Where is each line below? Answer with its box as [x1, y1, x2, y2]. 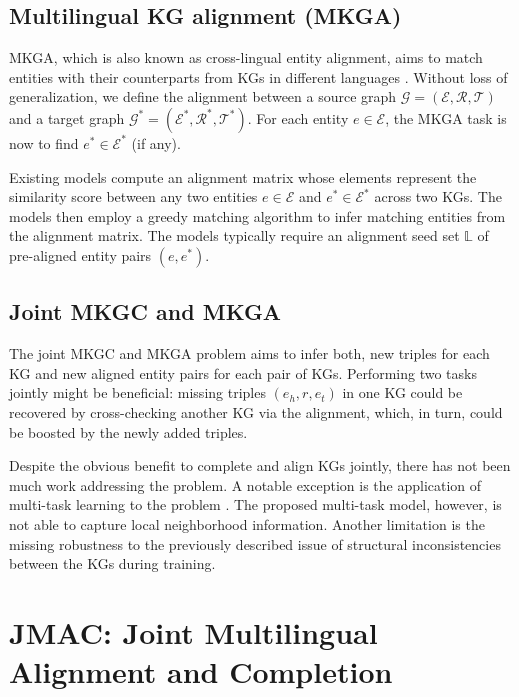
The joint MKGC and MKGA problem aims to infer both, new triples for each [9, 343, 490, 364]
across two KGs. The [374, 186, 502, 207]
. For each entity [247, 107, 349, 128]
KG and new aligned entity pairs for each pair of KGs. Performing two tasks [9, 362, 477, 383]
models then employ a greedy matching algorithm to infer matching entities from [9, 205, 506, 226]
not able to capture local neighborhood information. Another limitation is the [9, 513, 485, 534]
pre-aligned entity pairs [9, 244, 152, 265]
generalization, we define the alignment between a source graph [9, 86, 397, 107]
